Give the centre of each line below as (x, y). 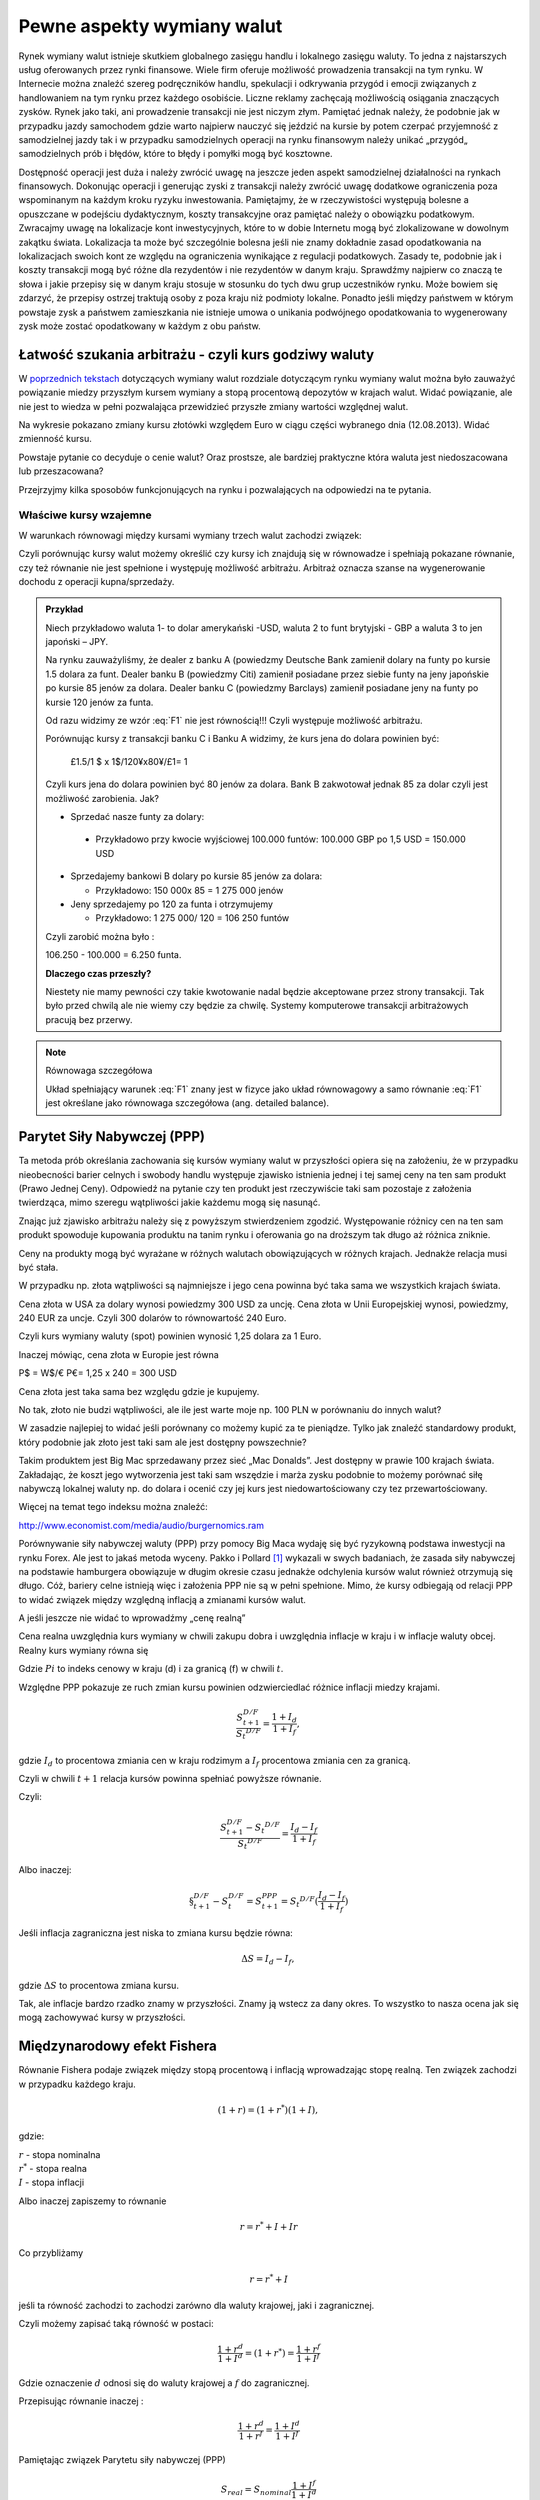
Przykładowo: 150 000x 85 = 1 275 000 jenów (189, 890)
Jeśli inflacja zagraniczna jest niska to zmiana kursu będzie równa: (156, 1932)
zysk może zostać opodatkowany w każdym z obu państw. (140, 326)
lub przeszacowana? (61, 471)
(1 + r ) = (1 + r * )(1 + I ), (268, 2109)
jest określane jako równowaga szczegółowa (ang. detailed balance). (187, 1103)
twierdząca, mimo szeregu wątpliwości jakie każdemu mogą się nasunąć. (169, 1202)
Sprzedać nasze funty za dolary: (137, 816)
